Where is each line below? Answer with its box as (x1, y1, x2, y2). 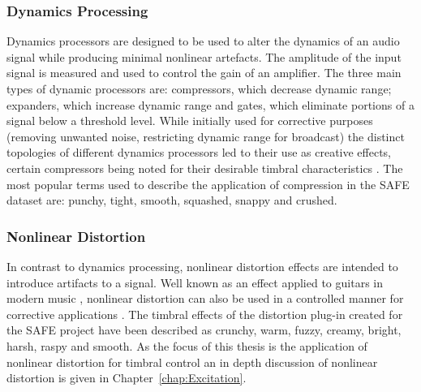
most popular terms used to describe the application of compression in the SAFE (6, 175, 410, 192)
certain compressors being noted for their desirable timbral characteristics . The (6, 159, 403, 176)
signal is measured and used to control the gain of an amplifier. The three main (6, 64, 402, 81)
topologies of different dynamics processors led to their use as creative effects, (6, 144, 392, 161)
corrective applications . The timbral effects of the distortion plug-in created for (6, 305, 403, 322)
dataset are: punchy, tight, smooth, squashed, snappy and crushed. (6, 192, 337, 209)
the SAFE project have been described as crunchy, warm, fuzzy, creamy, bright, (6, 321, 402, 338)
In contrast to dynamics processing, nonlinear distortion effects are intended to (6, 257, 398, 274)
